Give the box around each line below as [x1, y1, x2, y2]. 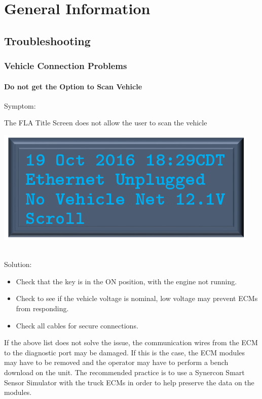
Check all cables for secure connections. [16, 320, 138, 330]
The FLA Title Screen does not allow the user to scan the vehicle [4, 117, 207, 128]
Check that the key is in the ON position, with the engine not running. [16, 276, 237, 286]
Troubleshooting [4, 32, 91, 48]
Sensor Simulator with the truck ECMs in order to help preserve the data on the [4, 377, 254, 387]
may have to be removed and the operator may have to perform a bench [4, 357, 229, 368]
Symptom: [4, 100, 36, 111]
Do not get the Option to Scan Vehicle [4, 81, 142, 91]
